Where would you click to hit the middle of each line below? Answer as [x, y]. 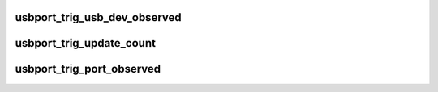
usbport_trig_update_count [85, 43]
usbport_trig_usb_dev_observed [98, 17]
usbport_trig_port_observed [88, 69]
